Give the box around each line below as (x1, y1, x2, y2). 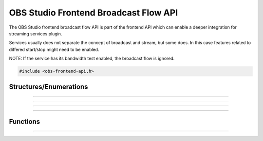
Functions (9, 117, 40, 125)
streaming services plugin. (9, 31, 62, 36)
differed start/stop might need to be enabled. (9, 47, 99, 52)
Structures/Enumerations (9, 82, 88, 91)
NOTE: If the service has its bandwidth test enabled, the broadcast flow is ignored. (9, 56, 175, 62)
